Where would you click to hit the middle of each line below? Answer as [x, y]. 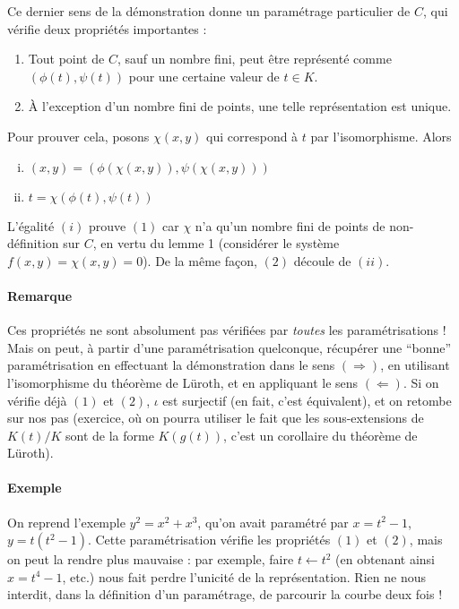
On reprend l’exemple [66, 522]
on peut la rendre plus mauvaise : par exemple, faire [151, 559]
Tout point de [66, 59]
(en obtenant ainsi [385, 559]
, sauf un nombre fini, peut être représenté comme [254, 59]
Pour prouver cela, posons [78, 136]
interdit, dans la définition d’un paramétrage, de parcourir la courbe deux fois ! [225, 594]
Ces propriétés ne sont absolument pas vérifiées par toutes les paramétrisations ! [227, 330]
